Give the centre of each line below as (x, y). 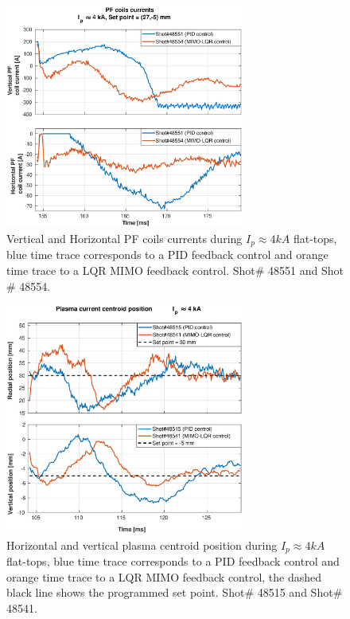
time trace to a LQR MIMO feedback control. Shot (131, 270)
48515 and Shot (295, 592)
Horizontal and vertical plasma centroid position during (142, 545)
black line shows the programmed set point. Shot (126, 592)
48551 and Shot (306, 270)
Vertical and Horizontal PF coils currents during (124, 238)
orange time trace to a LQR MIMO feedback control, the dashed (164, 576)
